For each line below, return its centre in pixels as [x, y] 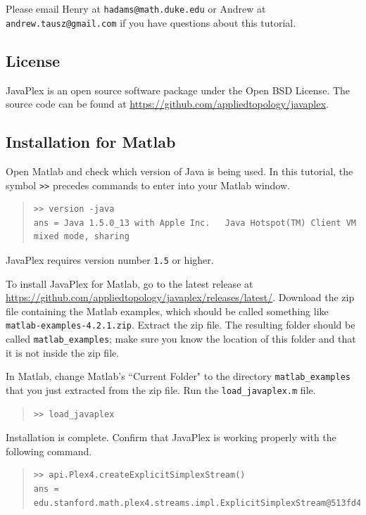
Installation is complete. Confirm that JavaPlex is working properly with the [171, 437]
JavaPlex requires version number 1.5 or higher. [110, 259]
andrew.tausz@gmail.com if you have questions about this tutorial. [151, 22]
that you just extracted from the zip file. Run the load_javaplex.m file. [161, 389]
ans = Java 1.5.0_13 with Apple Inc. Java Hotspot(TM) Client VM [195, 223]
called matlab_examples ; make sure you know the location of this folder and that [181, 339]
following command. [49, 451]
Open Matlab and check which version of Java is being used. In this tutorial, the [179, 171]
